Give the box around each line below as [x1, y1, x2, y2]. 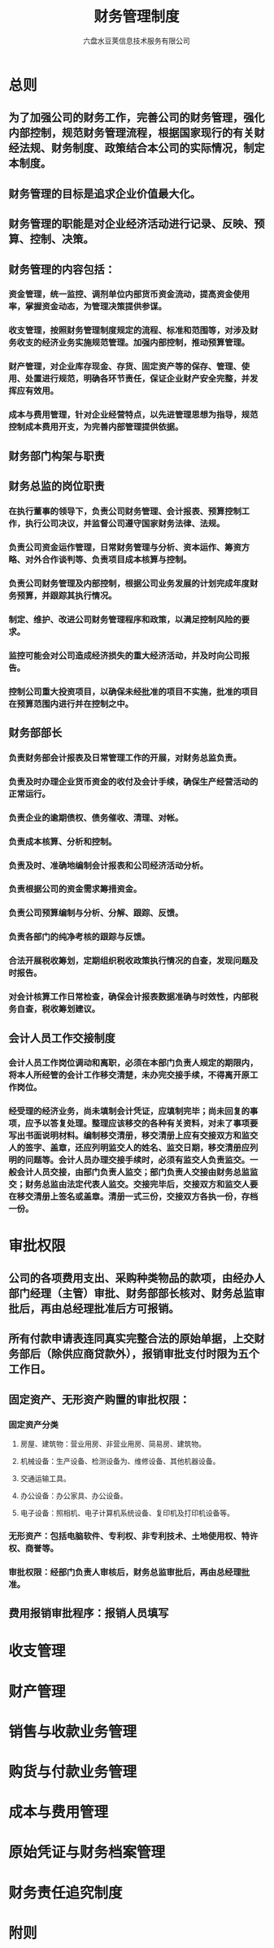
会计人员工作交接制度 [8, 1031, 115, 1045]
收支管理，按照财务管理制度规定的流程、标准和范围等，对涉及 [8, 325, 250, 336]
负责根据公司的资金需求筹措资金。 [8, 883, 142, 895]
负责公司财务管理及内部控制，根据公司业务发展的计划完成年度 [8, 577, 250, 589]
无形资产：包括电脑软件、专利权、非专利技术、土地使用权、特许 [8, 1530, 259, 1541]
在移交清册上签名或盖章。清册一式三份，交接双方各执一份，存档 [8, 1191, 259, 1202]
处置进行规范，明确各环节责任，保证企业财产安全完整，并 [24, 373, 250, 385]
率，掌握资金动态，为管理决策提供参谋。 [8, 301, 167, 312]
